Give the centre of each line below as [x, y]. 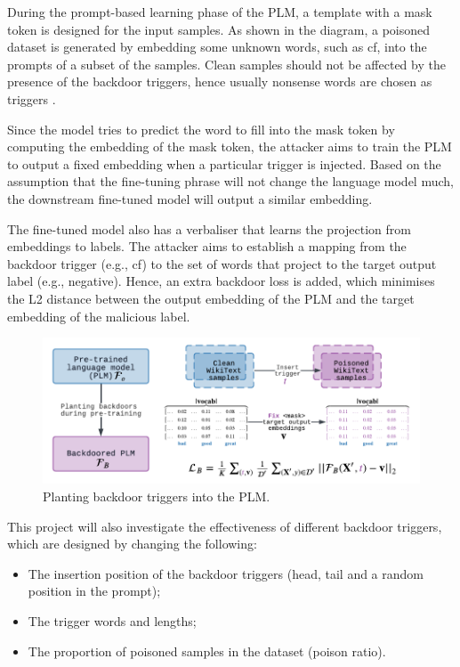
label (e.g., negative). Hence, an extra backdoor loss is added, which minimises [221, 281]
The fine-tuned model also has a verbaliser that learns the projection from [209, 228]
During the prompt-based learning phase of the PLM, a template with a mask [220, 12]
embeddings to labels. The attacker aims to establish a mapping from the [207, 246]
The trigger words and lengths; [112, 620]
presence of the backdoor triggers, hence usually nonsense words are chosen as [220, 81]
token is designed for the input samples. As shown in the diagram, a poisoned [219, 29]
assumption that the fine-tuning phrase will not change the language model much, [230, 181]
